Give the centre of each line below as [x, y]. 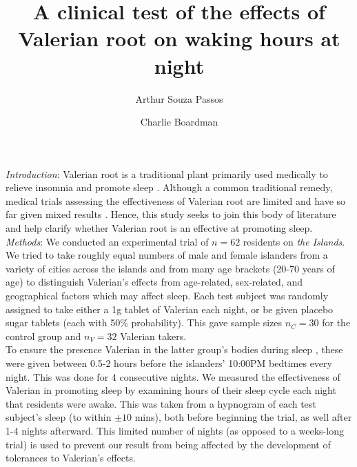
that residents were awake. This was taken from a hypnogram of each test [161, 403]
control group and [43, 336]
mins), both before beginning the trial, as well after [243, 417]
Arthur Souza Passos [179, 98]
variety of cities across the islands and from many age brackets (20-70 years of [170, 268]
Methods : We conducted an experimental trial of [107, 241]
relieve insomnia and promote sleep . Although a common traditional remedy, [169, 187]
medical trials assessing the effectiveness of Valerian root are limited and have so [176, 200]
